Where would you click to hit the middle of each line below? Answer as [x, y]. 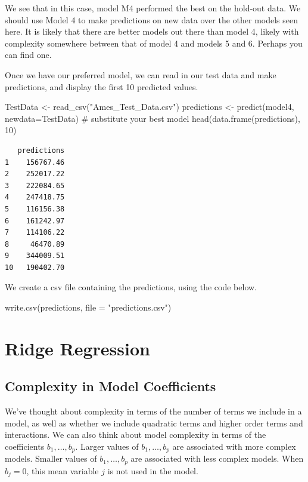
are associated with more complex [234, 446]
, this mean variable [63, 470]
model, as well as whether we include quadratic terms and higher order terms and [154, 423]
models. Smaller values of [51, 458]
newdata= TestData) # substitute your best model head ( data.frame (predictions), [153, 118]
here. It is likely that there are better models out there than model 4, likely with [152, 31]
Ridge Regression [77, 348]
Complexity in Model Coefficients [111, 386]
